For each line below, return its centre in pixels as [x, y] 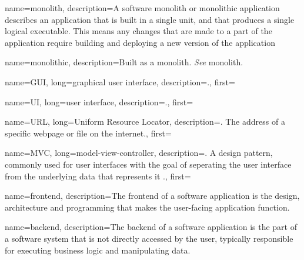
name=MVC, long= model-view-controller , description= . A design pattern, [139, 153]
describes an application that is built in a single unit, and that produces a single [150, 19]
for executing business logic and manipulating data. [98, 250]
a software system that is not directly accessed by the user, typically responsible [149, 238]
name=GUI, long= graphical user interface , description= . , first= [120, 81]
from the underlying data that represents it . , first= [98, 176]
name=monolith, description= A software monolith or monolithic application [142, 8]
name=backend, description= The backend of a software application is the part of [151, 227]
